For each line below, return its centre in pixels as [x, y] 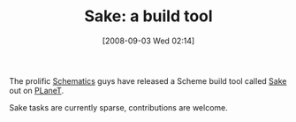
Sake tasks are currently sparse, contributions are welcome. [118, 107]
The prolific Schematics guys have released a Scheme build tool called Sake [148, 80]
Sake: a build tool [148, 16]
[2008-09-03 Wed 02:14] [148, 41]
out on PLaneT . [37, 90]
